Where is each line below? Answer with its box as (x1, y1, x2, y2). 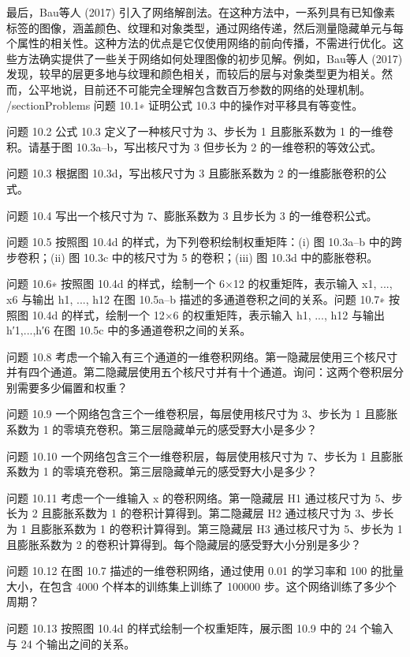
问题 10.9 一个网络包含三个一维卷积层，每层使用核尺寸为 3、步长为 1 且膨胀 (6, 405, 398, 422)
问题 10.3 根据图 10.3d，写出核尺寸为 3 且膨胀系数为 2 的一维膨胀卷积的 (6, 165, 376, 181)
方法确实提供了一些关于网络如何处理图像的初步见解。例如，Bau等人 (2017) (17, 50, 403, 66)
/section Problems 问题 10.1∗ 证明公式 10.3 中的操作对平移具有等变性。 (6, 96, 363, 113)
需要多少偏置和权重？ (17, 379, 128, 395)
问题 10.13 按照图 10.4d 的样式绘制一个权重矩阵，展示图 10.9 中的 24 (6, 620, 357, 636)
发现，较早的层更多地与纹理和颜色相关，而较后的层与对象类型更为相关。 (6, 65, 382, 82)
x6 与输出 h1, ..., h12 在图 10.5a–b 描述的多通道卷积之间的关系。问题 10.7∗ (6, 290, 386, 307)
